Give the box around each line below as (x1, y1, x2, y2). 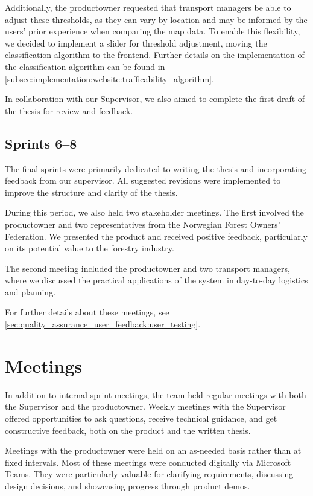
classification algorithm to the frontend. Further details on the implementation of (5, 48, 305, 61)
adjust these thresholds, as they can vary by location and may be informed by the (5, 13, 308, 25)
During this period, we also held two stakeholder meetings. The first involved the (5, 206, 304, 219)
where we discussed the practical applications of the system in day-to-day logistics (5, 274, 308, 286)
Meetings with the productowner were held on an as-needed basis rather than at (5, 444, 302, 457)
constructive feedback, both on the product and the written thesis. (5, 424, 251, 436)
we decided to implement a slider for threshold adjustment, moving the (5, 36, 267, 49)
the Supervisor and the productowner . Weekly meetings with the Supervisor (5, 400, 286, 413)
